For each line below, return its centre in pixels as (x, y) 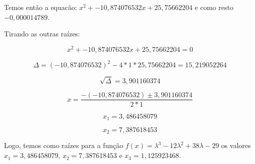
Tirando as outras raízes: (42, 34)
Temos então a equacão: (40, 7)
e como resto (214, 7)
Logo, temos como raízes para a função (63, 145)
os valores (236, 145)
